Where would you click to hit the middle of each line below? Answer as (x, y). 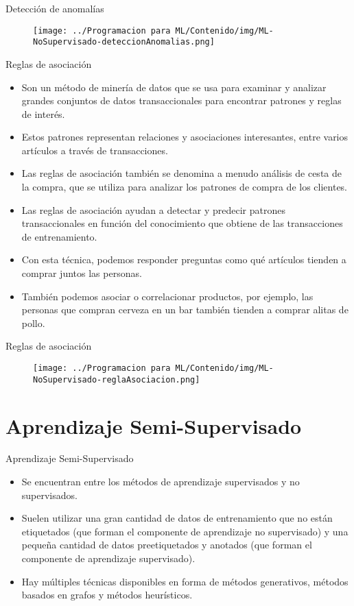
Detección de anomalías (55, 8)
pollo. (33, 323)
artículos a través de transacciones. (95, 150)
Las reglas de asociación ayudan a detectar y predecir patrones (153, 209)
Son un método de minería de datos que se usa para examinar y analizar (174, 87)
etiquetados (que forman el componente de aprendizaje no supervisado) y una (185, 531)
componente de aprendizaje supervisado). (108, 558)
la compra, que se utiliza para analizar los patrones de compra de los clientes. (185, 187)
